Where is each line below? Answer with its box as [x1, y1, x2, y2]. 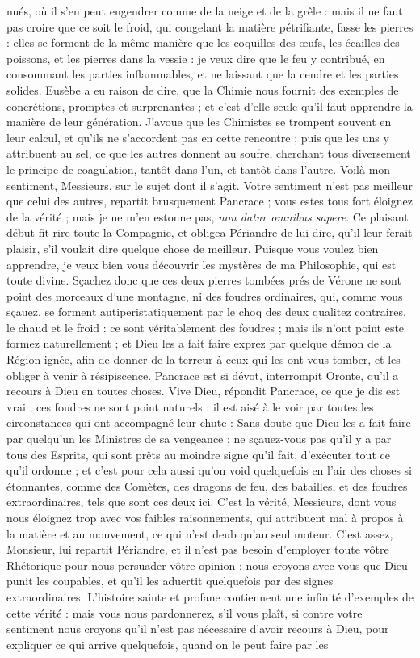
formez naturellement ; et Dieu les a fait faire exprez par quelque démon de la [6, 335, 392, 352]
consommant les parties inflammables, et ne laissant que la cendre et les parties [6, 65, 399, 82]
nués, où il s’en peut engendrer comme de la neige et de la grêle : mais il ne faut [6, 2, 403, 19]
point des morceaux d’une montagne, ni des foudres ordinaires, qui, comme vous [6, 287, 403, 304]
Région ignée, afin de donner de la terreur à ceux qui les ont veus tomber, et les [6, 351, 401, 368]
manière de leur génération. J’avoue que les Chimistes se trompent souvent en [6, 113, 392, 130]
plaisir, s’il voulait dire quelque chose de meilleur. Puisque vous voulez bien [6, 239, 379, 256]
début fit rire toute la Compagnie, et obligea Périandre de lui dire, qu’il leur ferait [6, 224, 413, 241]
